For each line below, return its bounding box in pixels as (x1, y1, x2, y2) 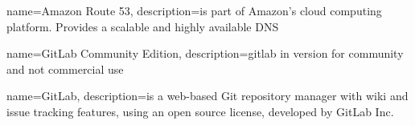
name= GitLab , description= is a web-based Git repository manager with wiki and (6, 87, 409, 104)
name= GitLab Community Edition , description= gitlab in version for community (6, 45, 404, 62)
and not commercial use (6, 60, 124, 77)
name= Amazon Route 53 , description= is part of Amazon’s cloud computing (6, 2, 382, 18)
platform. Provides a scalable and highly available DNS (6, 18, 279, 34)
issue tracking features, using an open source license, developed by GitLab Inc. (6, 103, 394, 119)
